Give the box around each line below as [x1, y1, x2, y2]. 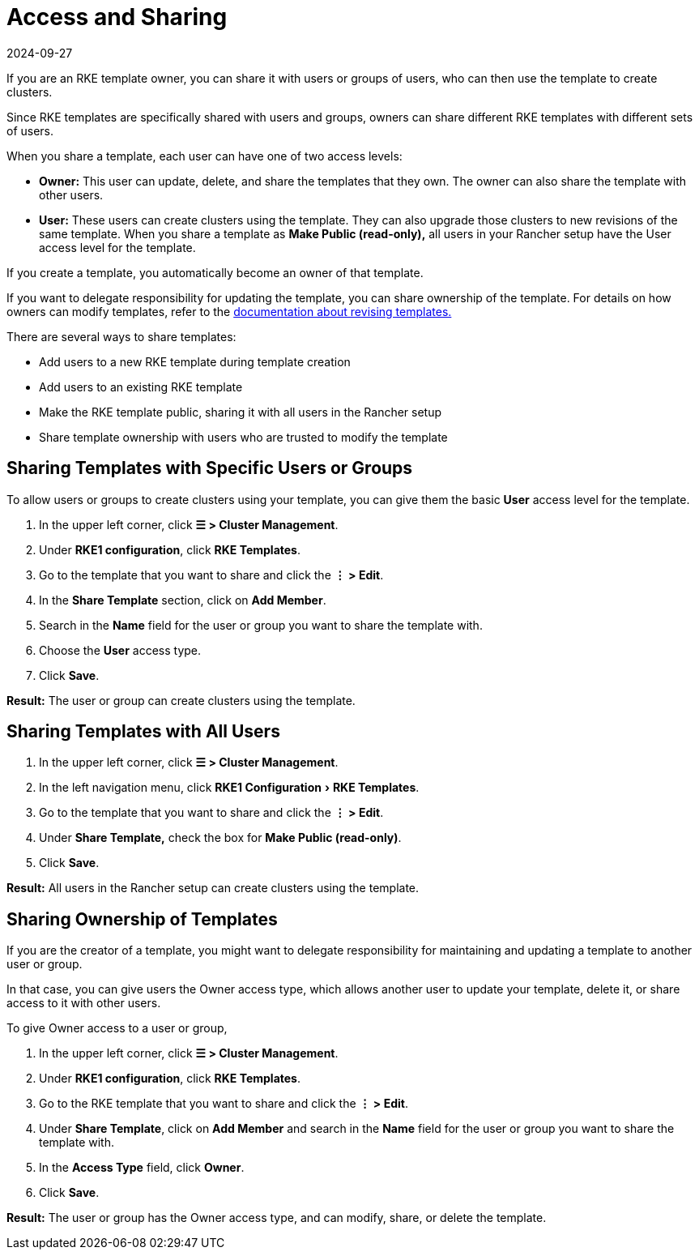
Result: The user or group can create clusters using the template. [6, 693, 356, 707]
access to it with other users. [6, 996, 161, 1010]
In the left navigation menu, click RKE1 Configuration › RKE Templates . [39, 780, 420, 795]
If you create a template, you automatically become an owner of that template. [6, 265, 424, 280]
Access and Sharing [6, 3, 228, 31]
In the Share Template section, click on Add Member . [39, 592, 326, 607]
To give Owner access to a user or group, [6, 1021, 228, 1036]
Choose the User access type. [39, 643, 202, 657]
